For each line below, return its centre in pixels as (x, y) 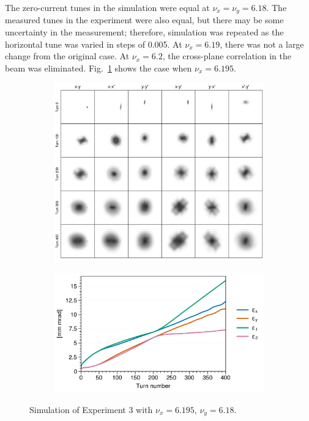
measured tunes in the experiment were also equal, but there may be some (144, 20)
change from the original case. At (67, 56)
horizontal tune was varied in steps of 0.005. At (94, 44)
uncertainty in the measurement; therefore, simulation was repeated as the (144, 32)
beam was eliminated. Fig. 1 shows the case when (99, 68)
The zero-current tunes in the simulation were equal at (107, 7)
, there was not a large (262, 44)
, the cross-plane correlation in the (227, 56)
